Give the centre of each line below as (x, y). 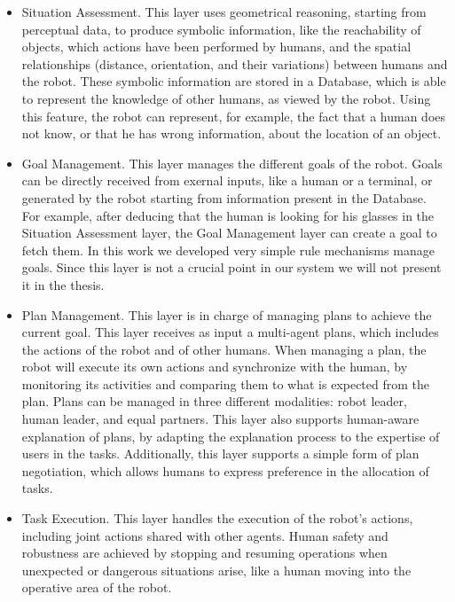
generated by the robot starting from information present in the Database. (224, 197)
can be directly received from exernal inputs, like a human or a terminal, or (227, 180)
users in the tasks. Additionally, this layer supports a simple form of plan (220, 453)
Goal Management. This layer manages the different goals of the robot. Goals (232, 163)
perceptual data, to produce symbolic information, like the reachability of (221, 29)
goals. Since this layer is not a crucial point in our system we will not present (231, 267)
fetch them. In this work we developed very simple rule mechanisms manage (228, 250)
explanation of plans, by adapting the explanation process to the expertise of (231, 436)
